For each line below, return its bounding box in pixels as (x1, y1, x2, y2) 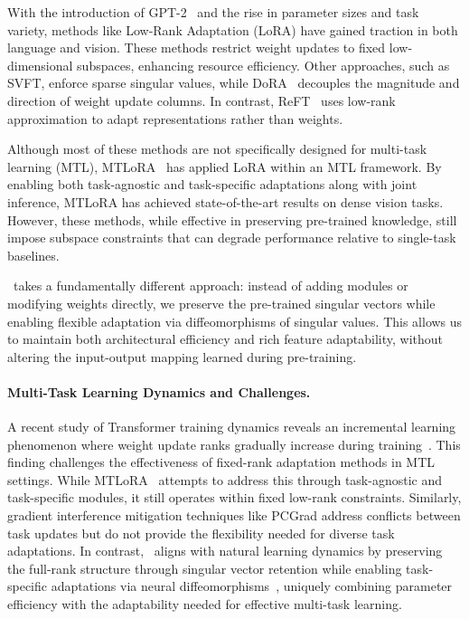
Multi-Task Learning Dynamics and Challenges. (7, 382, 311, 401)
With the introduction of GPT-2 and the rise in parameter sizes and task (7, 3, 419, 21)
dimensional (7, 55, 73, 74)
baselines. (7, 245, 60, 264)
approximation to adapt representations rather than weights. (7, 109, 343, 128)
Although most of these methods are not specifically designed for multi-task (7, 139, 427, 158)
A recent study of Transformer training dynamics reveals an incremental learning (7, 417, 456, 436)
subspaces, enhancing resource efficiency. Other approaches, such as (77, 55, 450, 74)
